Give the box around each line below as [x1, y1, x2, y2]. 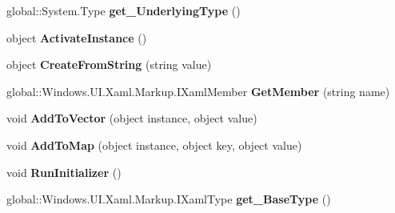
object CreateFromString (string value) [6, 56, 212, 73]
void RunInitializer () [6, 163, 122, 180]
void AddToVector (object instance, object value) [6, 110, 257, 127]
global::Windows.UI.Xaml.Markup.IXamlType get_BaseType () [6, 191, 331, 207]
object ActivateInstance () [6, 29, 147, 46]
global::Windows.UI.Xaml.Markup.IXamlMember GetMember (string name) [6, 82, 390, 99]
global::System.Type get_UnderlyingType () [6, 2, 241, 18]
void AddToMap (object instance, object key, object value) [6, 136, 302, 153]
